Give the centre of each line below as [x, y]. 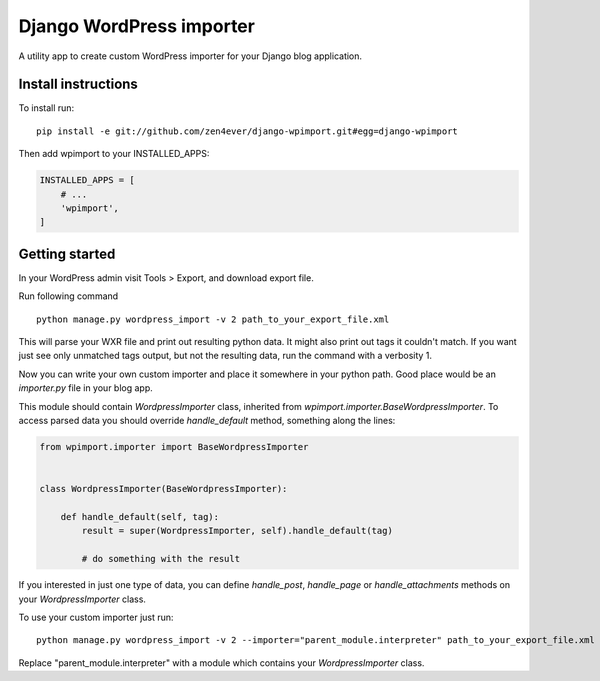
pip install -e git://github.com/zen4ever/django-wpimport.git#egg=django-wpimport [247, 131]
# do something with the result [160, 559]
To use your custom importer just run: [96, 617]
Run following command [68, 296]
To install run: [46, 108]
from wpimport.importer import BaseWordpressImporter [174, 446]
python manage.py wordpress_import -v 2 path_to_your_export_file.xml [213, 319]
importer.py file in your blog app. [86, 388]
